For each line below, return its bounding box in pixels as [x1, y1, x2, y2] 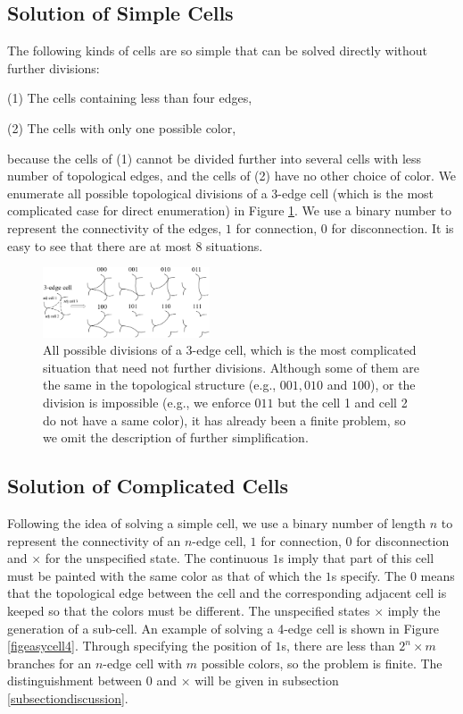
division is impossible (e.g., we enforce [43, 393, 251, 412]
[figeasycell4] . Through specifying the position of [7, 636, 271, 655]
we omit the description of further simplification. [43, 428, 309, 447]
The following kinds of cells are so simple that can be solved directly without [7, 41, 428, 60]
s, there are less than [281, 636, 395, 655]
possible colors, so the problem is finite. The [201, 653, 442, 672]
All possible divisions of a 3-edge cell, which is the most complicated [43, 340, 417, 359]
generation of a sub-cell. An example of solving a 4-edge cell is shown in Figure [7, 618, 439, 637]
